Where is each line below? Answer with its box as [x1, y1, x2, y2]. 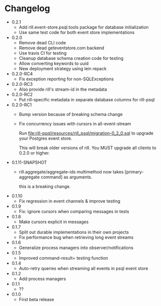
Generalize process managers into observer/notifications [19, 245, 134, 250]
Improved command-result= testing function [19, 255, 108, 261]
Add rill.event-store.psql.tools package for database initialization [19, 24, 149, 30]
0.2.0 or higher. [19, 150, 50, 156]
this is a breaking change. [19, 183, 71, 189]
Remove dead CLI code [19, 39, 66, 45]
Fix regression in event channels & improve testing [19, 198, 121, 204]
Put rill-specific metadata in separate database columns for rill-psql [19, 96, 155, 102]
